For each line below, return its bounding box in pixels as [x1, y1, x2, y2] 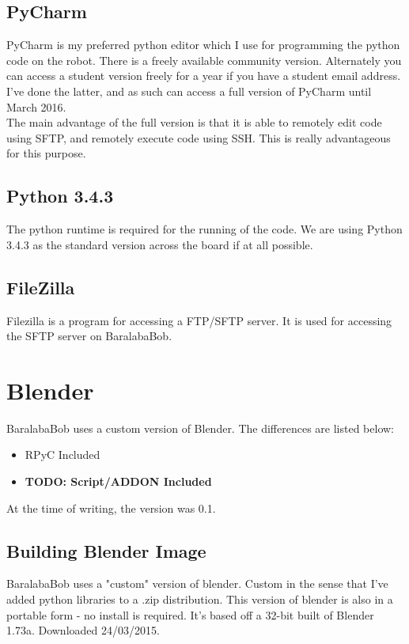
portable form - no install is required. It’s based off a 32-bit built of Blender [6, 606, 374, 623]
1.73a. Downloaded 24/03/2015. [6, 622, 160, 638]
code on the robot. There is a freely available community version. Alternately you [6, 51, 402, 68]
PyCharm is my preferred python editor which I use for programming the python [6, 36, 400, 53]
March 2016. [6, 98, 66, 115]
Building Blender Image [6, 538, 206, 563]
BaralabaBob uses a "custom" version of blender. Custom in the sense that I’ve [6, 575, 388, 592]
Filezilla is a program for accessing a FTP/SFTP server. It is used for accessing [6, 312, 392, 328]
